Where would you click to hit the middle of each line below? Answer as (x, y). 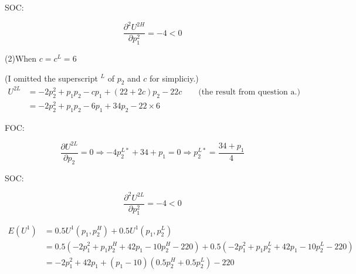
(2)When (21, 58)
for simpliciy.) (174, 78)
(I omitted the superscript (51, 78)
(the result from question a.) (249, 92)
